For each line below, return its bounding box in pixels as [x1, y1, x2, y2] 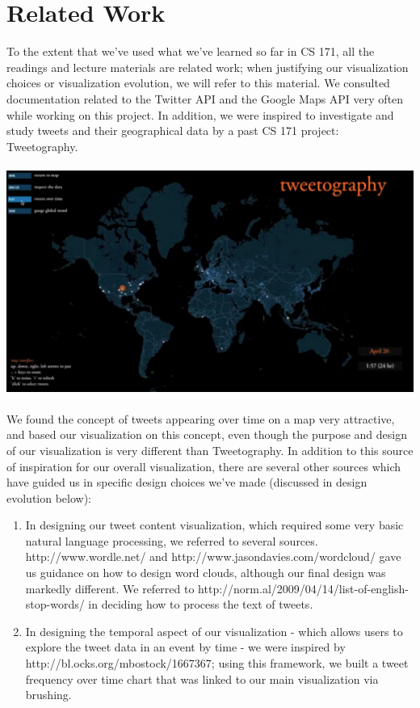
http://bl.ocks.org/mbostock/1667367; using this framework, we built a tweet [25, 655, 409, 672]
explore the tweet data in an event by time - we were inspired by [25, 638, 346, 655]
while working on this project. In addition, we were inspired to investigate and [6, 106, 394, 123]
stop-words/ [25, 596, 85, 613]
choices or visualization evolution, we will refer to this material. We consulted [6, 74, 390, 91]
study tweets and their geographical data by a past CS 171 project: [6, 122, 339, 139]
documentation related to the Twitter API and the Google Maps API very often [6, 90, 404, 107]
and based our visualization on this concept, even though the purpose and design [6, 426, 407, 443]
